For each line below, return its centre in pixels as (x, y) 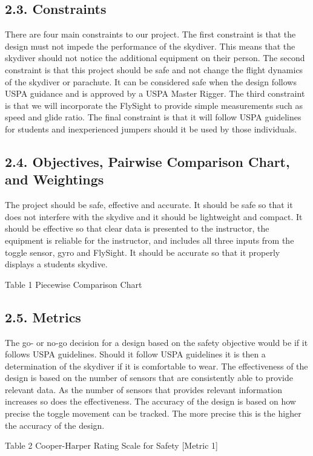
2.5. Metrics (43, 317)
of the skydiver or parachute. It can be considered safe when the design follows (151, 81)
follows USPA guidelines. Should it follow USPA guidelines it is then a (135, 354)
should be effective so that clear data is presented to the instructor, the (137, 228)
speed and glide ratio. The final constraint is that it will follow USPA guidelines (153, 117)
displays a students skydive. (56, 264)
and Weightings (54, 179)
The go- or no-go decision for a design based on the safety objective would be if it (156, 342)
